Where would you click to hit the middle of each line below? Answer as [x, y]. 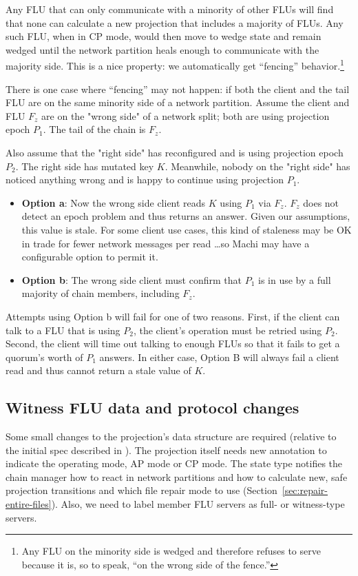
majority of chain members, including [101, 293]
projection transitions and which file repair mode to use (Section [141, 490]
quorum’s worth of [44, 357]
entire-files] [29, 504]
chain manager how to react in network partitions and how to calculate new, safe [177, 476]
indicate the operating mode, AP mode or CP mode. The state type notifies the [174, 463]
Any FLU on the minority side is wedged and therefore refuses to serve [171, 551]
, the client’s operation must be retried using [228, 330]
